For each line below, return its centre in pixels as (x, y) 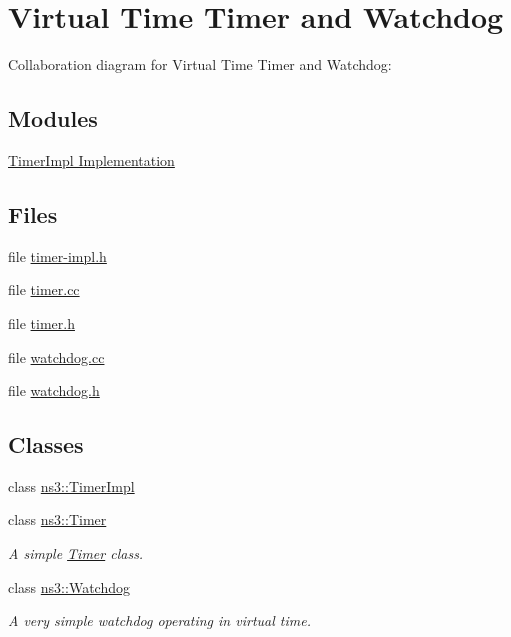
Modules (53, 118)
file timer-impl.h (57, 255)
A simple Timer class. (76, 553)
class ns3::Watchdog (69, 586)
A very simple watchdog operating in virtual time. (159, 620)
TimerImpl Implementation (91, 159)
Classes (46, 444)
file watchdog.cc (56, 356)
